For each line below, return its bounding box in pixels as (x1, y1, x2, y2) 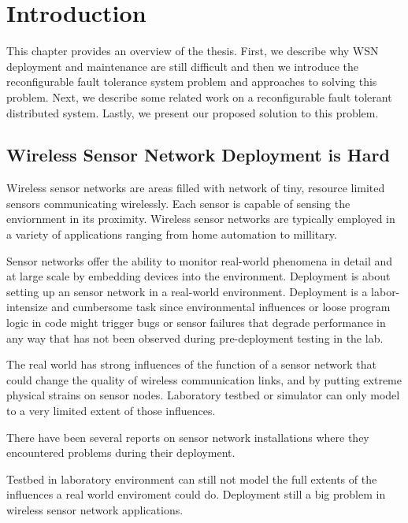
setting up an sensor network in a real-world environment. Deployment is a (6, 283, 368, 299)
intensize (6, 299, 48, 315)
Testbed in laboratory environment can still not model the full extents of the (6, 470, 377, 487)
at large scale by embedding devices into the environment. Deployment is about (6, 268, 391, 284)
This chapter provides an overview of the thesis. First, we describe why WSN (6, 43, 379, 59)
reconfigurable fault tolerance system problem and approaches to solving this (6, 73, 377, 90)
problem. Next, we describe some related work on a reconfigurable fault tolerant (6, 88, 392, 105)
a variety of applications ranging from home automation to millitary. (6, 226, 337, 243)
